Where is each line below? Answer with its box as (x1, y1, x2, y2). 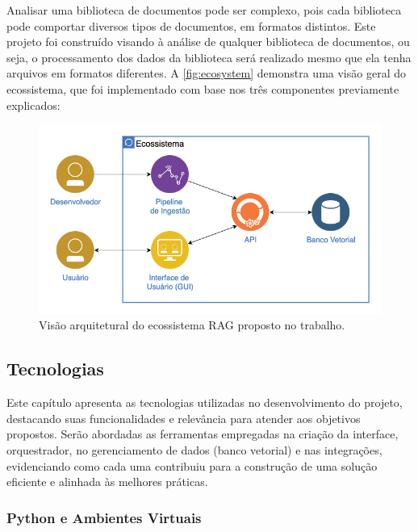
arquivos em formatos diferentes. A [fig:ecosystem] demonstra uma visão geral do (6, 65, 406, 82)
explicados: (6, 96, 61, 113)
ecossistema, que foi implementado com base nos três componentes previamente (6, 80, 399, 97)
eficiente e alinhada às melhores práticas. (6, 473, 208, 490)
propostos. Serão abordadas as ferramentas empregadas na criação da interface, (6, 425, 399, 442)
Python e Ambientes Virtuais (6, 507, 202, 527)
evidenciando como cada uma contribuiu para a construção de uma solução (6, 457, 378, 474)
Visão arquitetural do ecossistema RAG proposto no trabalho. (39, 316, 345, 333)
